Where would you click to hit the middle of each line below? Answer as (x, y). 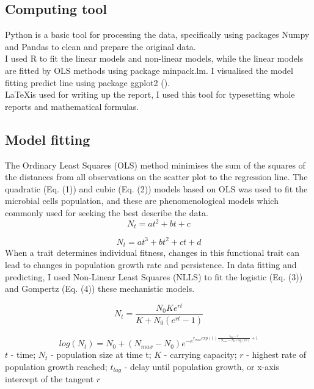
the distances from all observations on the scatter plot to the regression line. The (156, 177)
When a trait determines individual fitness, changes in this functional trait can (152, 253)
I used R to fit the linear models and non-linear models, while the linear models (154, 58)
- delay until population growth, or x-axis (202, 366)
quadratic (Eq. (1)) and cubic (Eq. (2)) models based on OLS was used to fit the (156, 188)
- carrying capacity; (200, 354)
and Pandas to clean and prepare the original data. (100, 46)
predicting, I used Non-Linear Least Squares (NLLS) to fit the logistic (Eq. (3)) (154, 276)
